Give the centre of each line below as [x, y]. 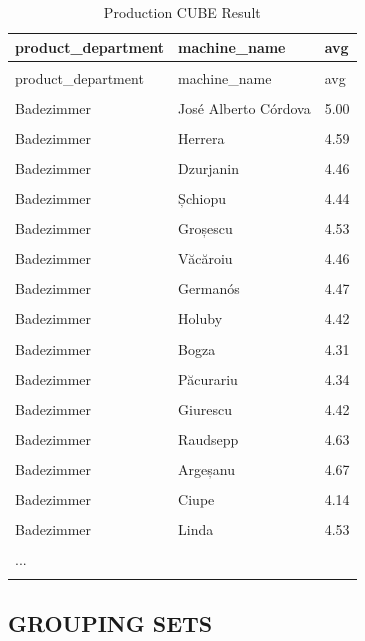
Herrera [201, 137]
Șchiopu [202, 198]
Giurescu [205, 408]
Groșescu [205, 228]
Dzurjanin [209, 167]
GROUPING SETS [110, 622]
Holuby [200, 318]
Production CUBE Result [182, 12]
